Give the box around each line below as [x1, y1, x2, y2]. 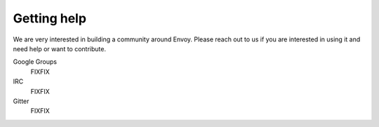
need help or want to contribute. [13, 44, 107, 53]
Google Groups [13, 58, 58, 66]
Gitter [13, 97, 29, 105]
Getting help [13, 11, 87, 26]
